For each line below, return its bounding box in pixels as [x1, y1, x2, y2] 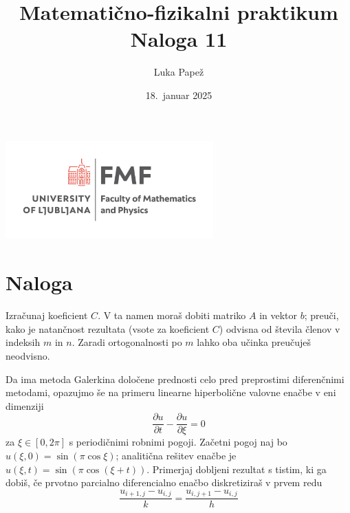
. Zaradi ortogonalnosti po [72, 335, 182, 349]
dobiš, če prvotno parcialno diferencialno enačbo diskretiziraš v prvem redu [6, 475, 322, 490]
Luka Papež [153, 65, 204, 79]
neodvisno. [6, 348, 50, 362]
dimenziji [6, 398, 44, 413]
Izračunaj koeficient [6, 308, 88, 323]
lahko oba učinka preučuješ [197, 335, 311, 349]
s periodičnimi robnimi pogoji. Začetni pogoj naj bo [69, 435, 287, 449]
